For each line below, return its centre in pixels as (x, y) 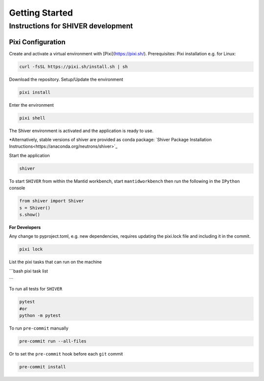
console (17, 188)
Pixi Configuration (37, 42)
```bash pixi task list (29, 271)
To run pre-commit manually (39, 328)
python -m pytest (40, 316)
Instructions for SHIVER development (71, 26)
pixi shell (32, 118)
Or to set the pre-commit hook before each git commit (66, 354)
